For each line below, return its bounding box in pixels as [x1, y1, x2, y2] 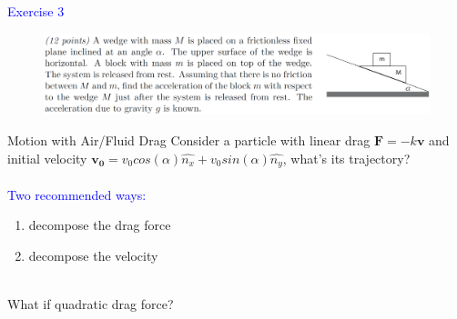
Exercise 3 [7, 2, 65, 20]
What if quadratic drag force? [7, 294, 174, 314]
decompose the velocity [28, 245, 158, 264]
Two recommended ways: [7, 184, 147, 204]
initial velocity [7, 148, 87, 167]
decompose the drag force [28, 215, 171, 234]
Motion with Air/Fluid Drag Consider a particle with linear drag [7, 131, 371, 150]
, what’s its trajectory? [282, 148, 411, 167]
